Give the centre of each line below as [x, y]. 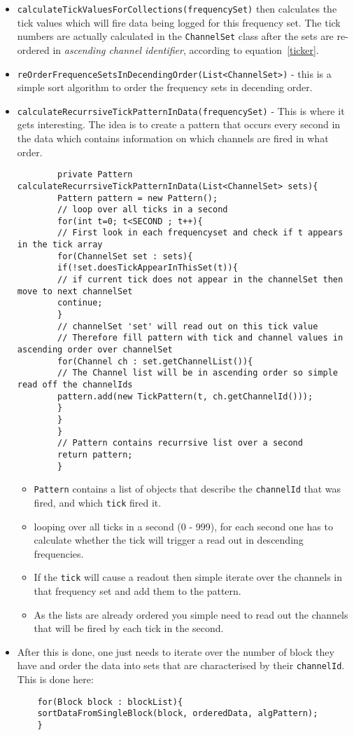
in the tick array [60, 245]
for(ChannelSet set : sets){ [125, 256]
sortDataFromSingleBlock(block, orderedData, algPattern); [178, 714]
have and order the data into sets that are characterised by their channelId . [181, 665]
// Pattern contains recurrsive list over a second [180, 443]
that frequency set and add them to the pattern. [137, 591]
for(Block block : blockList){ [110, 702]
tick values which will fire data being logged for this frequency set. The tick [179, 22]
